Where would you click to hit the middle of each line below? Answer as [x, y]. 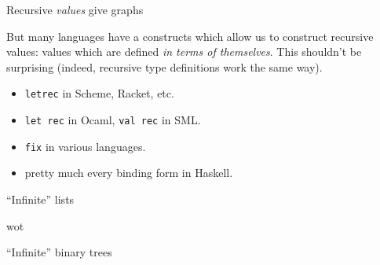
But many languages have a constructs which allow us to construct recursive [190, 36]
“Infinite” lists [40, 199]
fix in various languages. [85, 146]
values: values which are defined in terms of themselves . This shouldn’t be [184, 52]
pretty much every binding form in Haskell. [129, 173]
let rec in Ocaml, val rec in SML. [113, 120]
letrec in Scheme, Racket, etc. [99, 93]
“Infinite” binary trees [59, 252]
